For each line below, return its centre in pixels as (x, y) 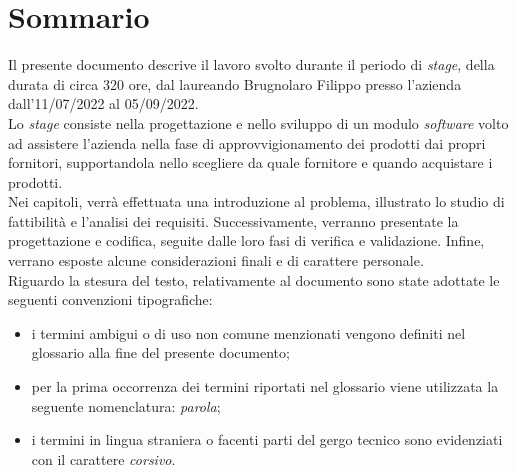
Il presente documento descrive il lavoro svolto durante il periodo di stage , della (251, 64)
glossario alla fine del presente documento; (160, 352)
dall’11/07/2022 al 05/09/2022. (103, 103)
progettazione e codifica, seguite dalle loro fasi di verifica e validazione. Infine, (246, 240)
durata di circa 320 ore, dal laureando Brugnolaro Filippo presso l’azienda (235, 83)
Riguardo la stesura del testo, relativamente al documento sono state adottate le (254, 279)
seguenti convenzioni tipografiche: (110, 299)
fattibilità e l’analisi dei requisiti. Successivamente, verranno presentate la (233, 220)
